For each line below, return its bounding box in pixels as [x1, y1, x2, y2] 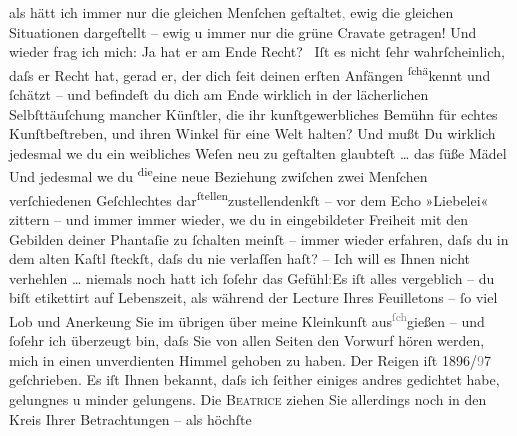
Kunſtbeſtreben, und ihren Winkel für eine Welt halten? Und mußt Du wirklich [9, 123, 496, 144]
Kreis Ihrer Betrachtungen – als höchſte [9, 408, 252, 429]
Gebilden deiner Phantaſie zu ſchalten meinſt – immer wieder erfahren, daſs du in [9, 228, 509, 249]
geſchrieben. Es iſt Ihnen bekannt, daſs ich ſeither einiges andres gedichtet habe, [9, 369, 500, 390]
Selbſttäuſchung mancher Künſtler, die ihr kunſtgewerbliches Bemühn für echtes [9, 103, 498, 124]
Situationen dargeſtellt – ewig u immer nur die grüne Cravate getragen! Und [9, 21, 477, 42]
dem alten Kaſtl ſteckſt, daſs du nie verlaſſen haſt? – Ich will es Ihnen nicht [9, 248, 471, 269]
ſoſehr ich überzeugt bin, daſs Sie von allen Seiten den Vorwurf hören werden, [9, 330, 485, 351]
